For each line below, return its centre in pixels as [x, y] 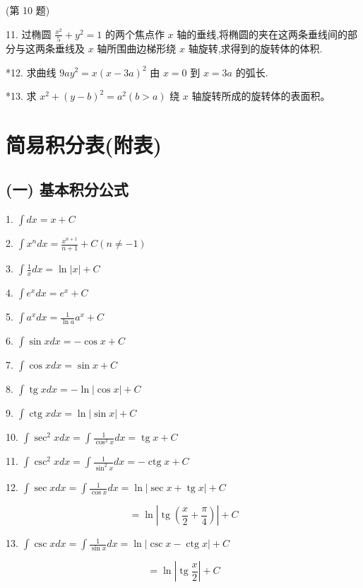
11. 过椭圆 [29, 34]
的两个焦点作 [135, 34]
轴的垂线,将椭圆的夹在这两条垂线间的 [262, 34]
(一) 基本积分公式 [67, 189]
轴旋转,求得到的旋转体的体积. [255, 48]
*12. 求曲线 [31, 72]
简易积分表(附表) [84, 144]
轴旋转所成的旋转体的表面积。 [261, 96]
